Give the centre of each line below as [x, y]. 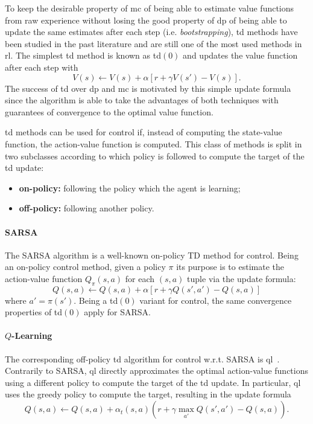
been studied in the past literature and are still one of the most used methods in [153, 43]
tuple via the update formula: [242, 278]
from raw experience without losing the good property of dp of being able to [146, 20]
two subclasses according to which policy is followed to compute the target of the [155, 156]
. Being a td [96, 300]
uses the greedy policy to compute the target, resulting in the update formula [148, 394]
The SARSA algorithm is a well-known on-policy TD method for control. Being [152, 255]
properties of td [34, 312]
